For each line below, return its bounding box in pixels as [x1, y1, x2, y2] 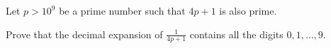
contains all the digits [189, 26, 284, 41]
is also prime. [219, 3, 277, 17]
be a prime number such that [59, 3, 186, 17]
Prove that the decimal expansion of [6, 26, 163, 41]
